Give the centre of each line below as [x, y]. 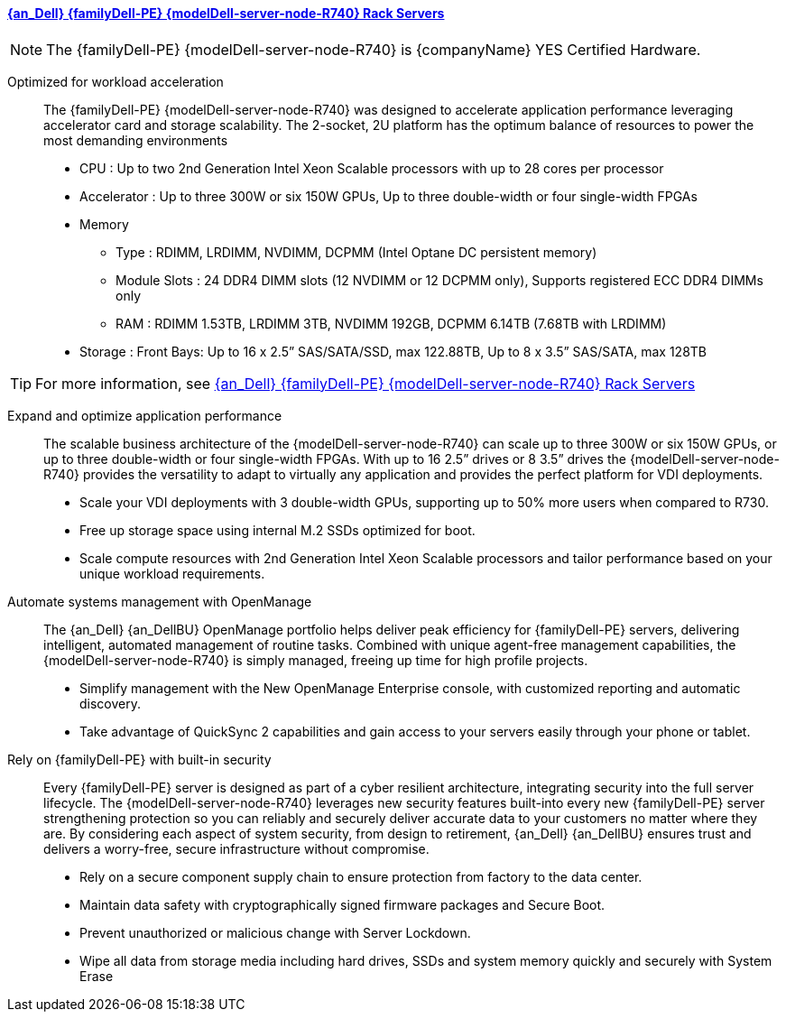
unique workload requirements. [172, 573]
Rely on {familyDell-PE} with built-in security [139, 759]
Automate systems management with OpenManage [160, 601]
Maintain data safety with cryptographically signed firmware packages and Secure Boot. [342, 904]
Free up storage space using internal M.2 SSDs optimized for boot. [277, 530]
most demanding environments [136, 140]
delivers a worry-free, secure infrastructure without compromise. [236, 848]
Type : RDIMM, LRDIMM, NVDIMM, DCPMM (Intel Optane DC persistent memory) [356, 252]
